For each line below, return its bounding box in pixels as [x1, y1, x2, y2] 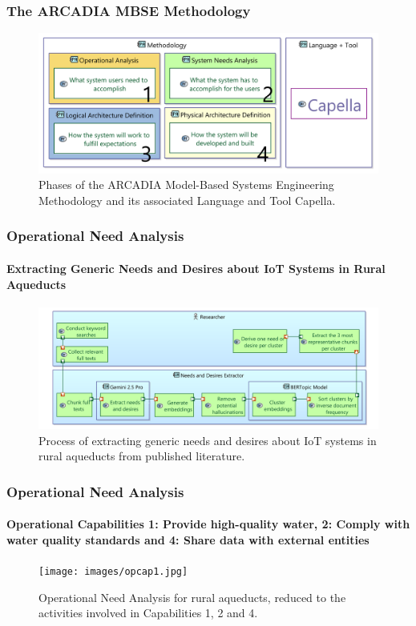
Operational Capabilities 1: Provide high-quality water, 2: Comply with [6, 516, 410, 532]
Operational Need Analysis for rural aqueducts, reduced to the [38, 588, 346, 605]
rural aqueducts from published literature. [38, 447, 245, 464]
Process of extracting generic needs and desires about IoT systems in [38, 431, 377, 448]
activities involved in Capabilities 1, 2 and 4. [38, 604, 258, 621]
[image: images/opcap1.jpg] [38, 566, 188, 578]
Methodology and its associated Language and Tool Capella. [38, 191, 336, 208]
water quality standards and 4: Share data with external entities [6, 531, 370, 548]
